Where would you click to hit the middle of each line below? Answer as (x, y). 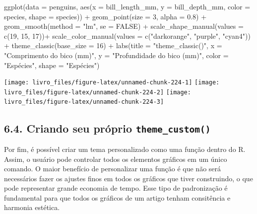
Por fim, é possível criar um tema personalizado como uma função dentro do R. (125, 149)
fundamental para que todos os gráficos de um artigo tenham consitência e (117, 197)
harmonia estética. (32, 207)
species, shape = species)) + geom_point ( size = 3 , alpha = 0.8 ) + (105, 16)
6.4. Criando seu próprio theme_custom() (107, 128)
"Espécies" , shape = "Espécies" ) (52, 65)
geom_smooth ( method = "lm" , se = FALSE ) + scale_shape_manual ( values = (124, 26)
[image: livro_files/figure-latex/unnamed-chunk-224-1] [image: (112, 83)
